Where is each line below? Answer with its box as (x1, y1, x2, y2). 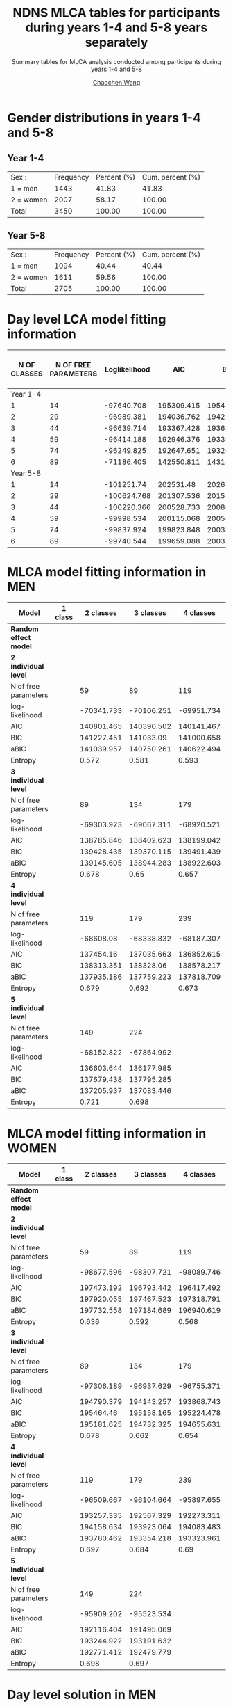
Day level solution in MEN (7, 1687, 157, 1703)
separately (85, 35, 148, 50)
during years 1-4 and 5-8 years (25, 19, 208, 35)
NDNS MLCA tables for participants (12, 5, 221, 21)
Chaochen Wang (92, 78, 141, 86)
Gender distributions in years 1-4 (7, 110, 201, 126)
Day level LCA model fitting (7, 311, 166, 327)
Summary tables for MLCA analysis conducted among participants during (11, 57, 222, 65)
